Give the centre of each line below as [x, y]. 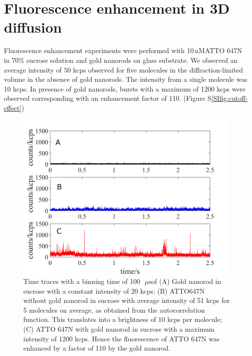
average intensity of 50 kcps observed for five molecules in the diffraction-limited [124, 69]
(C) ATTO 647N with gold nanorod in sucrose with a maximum [119, 329]
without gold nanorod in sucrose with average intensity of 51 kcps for [126, 300]
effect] [13, 107]
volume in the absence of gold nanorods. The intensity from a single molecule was [126, 79]
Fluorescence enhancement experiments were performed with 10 [99, 50]
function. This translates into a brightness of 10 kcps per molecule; [123, 319]
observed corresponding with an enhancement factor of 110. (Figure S [108, 98]
